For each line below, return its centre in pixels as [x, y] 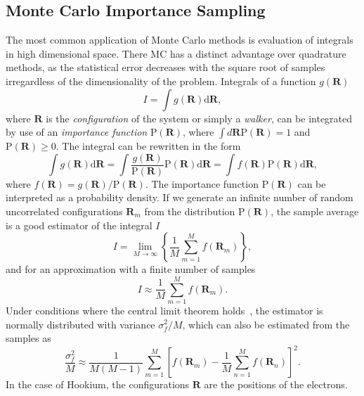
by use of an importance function [77, 132]
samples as [28, 338]
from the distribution [190, 211]
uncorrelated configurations [64, 211]
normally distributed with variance [80, 324]
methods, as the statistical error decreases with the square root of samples [165, 67]
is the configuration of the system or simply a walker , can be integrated [199, 118]
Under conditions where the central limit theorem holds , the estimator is [164, 310]
